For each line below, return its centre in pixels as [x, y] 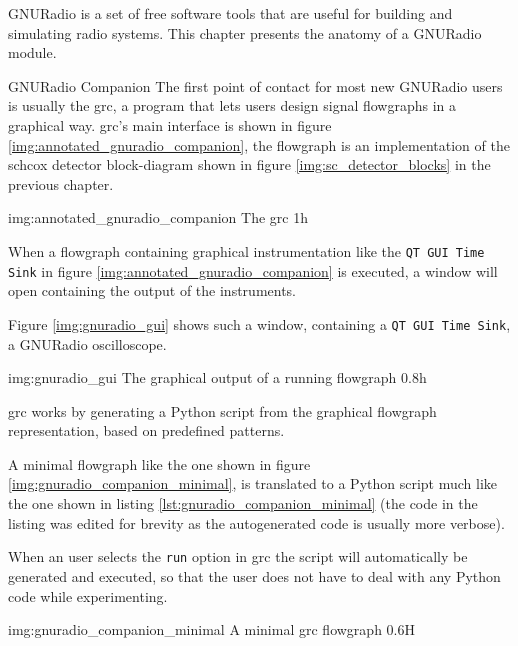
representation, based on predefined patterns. [146, 430]
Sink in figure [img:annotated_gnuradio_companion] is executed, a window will [253, 270]
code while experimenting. [88, 595]
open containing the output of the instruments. [152, 290]
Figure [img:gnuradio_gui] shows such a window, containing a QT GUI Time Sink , [259, 323]
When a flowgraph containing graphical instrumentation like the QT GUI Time [246, 250]
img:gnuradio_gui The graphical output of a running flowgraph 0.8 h [217, 377]
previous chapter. [61, 183]
